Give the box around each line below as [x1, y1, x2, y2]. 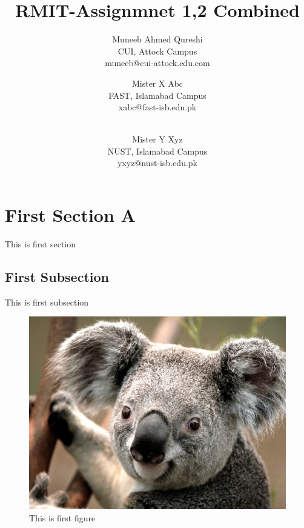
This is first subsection [5, 295, 89, 308]
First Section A [5, 202, 136, 227]
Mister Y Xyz [132, 133, 183, 145]
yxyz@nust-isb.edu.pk [117, 156, 198, 169]
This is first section [5, 238, 76, 250]
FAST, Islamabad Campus [108, 89, 207, 101]
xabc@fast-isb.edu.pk [118, 101, 197, 113]
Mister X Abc [131, 76, 183, 89]
